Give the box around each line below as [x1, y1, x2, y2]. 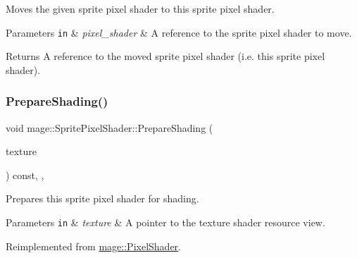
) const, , [6, 167, 44, 182]
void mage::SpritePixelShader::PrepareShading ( [6, 120, 213, 135]
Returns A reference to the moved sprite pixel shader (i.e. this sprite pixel [6, 49, 325, 63]
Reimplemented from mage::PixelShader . [6, 238, 182, 253]
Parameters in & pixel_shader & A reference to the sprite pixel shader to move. [6, 25, 352, 39]
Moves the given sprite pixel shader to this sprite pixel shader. [6, 1, 275, 16]
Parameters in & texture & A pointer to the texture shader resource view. [6, 215, 325, 230]
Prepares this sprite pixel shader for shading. [6, 191, 199, 206]
